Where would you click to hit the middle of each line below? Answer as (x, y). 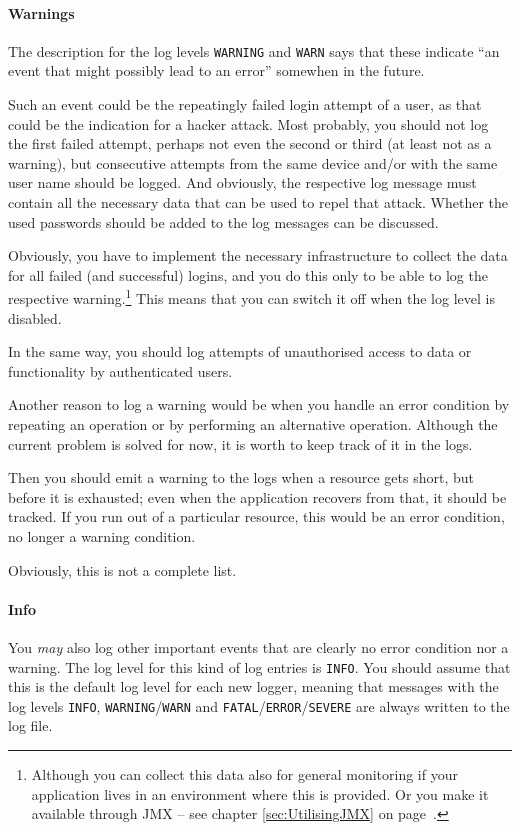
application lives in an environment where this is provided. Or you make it (260, 793)
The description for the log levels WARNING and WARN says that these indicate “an (254, 50)
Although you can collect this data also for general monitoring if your (244, 774)
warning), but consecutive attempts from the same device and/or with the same (253, 162)
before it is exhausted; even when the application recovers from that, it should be (257, 496)
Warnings (41, 12)
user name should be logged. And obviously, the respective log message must (242, 182)
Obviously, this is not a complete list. (122, 569)
